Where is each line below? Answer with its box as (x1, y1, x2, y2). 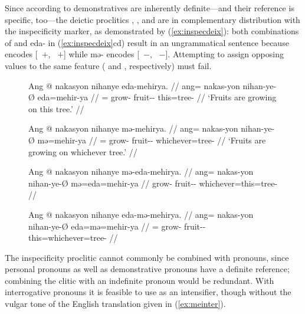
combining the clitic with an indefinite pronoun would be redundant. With (5, 274, 274, 286)
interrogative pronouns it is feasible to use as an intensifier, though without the (5, 286, 291, 298)
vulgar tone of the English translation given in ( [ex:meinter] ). (5, 297, 226, 310)
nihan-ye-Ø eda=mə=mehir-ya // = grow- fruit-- (28, 220, 206, 232)
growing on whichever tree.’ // (28, 145, 137, 158)
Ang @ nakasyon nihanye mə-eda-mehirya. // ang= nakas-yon (28, 165, 254, 178)
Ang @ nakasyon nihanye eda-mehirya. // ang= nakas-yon (28, 79, 240, 91)
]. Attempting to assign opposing (165, 48, 284, 60)
